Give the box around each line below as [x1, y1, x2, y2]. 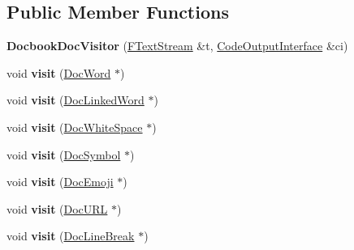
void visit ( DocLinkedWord [6, 91, 145, 108]
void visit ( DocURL [6, 200, 108, 217]
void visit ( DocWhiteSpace [6, 118, 143, 135]
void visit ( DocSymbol [6, 146, 121, 163]
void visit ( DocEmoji [6, 173, 114, 190]
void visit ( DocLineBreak [6, 227, 135, 244]
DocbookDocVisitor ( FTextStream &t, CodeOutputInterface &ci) [6, 37, 348, 54]
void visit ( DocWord [6, 64, 111, 81]
